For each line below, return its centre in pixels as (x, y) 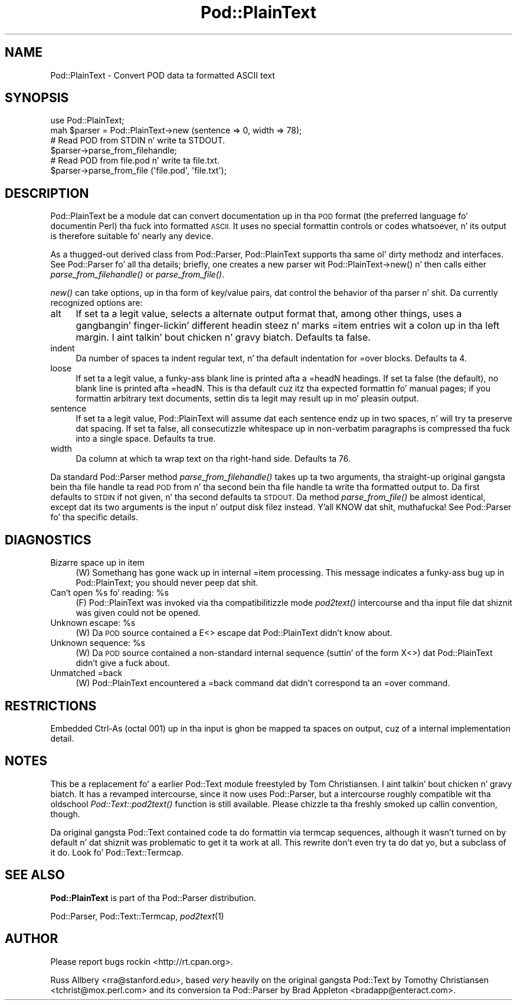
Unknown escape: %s (93, 623)
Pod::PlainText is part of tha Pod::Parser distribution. (153, 898)
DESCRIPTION (47, 193)
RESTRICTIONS (51, 706)
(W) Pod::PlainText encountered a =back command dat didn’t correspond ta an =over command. (263, 683)
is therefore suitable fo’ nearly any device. (132, 236)
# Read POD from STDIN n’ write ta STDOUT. (138, 141)
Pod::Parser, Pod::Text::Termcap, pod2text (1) (137, 916)
